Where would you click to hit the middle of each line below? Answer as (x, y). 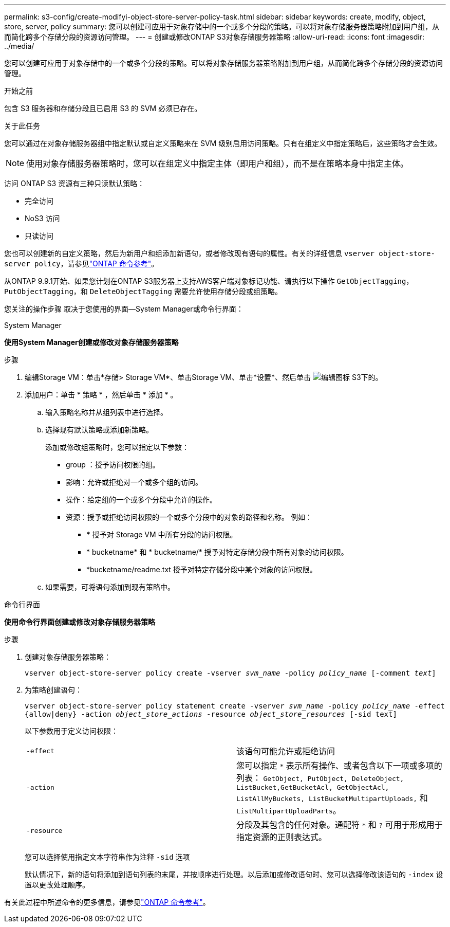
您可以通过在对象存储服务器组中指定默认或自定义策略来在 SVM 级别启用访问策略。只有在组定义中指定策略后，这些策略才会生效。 (223, 143)
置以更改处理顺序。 (57, 885)
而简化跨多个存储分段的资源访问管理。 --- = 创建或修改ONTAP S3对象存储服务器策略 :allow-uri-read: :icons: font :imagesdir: (214, 37)
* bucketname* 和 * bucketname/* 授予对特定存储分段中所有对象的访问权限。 (217, 552)
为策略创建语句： (53, 690)
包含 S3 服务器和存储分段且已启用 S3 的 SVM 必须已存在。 (103, 108)
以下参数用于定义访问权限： (71, 731)
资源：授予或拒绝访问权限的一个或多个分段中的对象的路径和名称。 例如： (189, 517)
